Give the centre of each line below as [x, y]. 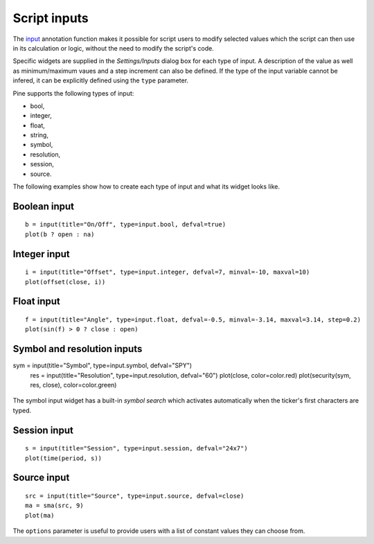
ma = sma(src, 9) [54, 506]
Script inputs [51, 18]
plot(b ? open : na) [60, 234]
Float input [36, 301]
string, [39, 135]
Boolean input [44, 206]
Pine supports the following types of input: [73, 93]
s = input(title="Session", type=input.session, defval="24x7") [137, 448]
